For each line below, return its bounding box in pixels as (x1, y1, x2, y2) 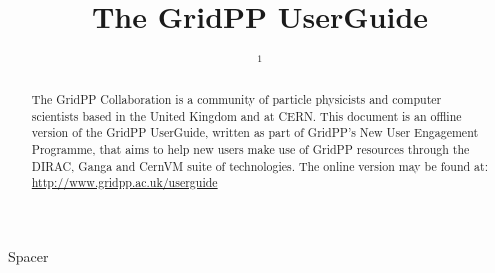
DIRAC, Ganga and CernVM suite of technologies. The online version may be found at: (31, 157, 488, 174)
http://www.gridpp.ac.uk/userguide (31, 174, 218, 191)
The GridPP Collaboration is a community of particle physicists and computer (31, 91, 442, 107)
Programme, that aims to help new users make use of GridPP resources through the (31, 140, 470, 157)
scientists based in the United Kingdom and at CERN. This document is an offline (31, 107, 462, 124)
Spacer (8, 245, 49, 266)
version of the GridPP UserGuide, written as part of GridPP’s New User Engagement (31, 124, 479, 141)
